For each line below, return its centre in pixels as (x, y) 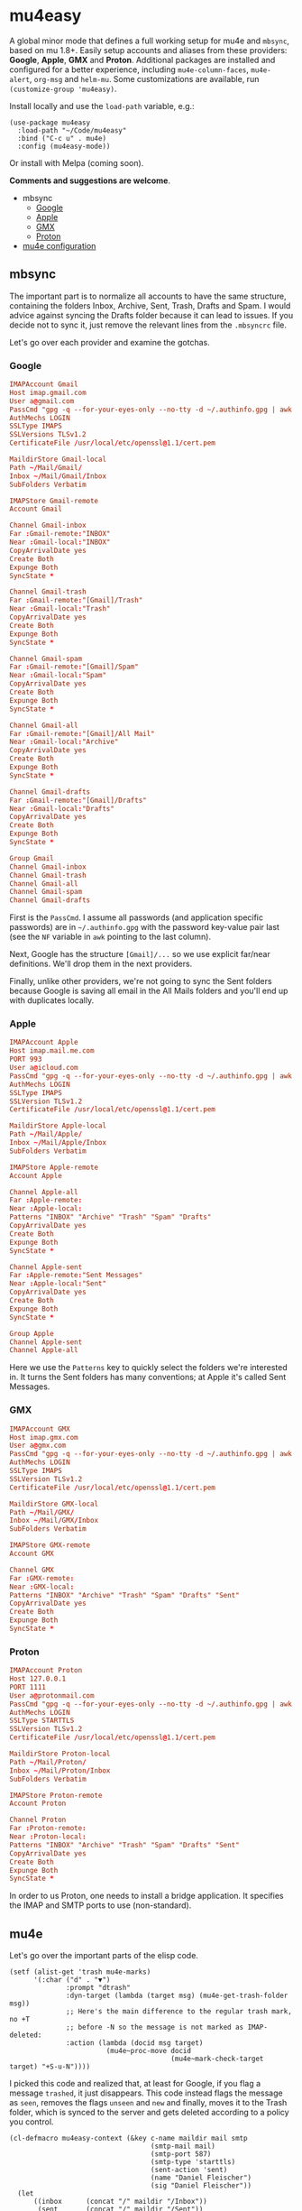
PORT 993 (26, 1059)
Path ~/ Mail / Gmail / (46, 467)
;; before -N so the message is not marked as (155, 2027)
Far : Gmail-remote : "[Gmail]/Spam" (74, 667)
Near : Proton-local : (48, 1837)
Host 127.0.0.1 (38, 1679)
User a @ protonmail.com (52, 1695)
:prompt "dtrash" (98, 1988)
